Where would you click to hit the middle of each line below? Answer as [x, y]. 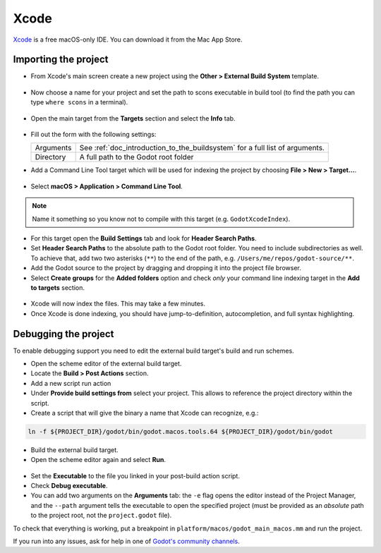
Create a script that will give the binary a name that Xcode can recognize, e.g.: [145, 413]
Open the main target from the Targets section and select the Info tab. [133, 118]
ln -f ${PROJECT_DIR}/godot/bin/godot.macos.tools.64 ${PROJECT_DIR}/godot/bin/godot [180, 431]
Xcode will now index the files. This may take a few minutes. [118, 304]
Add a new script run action [71, 383]
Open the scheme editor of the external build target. [106, 364]
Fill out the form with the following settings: [93, 135]
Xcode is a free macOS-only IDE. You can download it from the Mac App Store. [128, 39]
